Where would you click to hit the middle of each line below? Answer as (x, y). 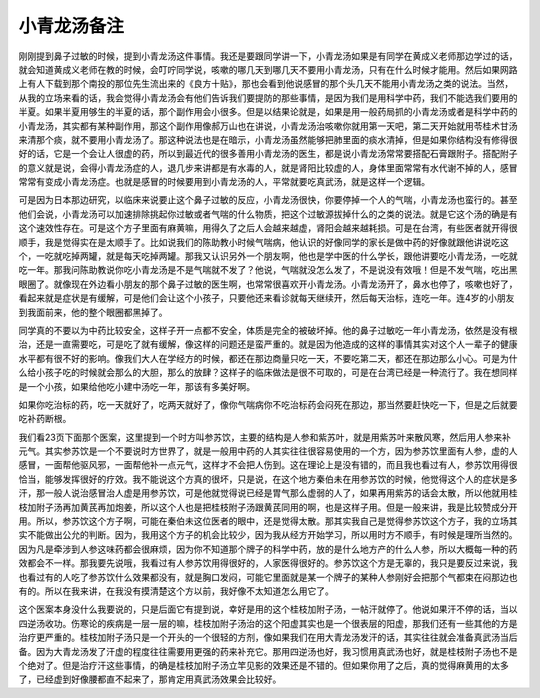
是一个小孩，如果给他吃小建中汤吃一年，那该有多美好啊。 (136, 386)
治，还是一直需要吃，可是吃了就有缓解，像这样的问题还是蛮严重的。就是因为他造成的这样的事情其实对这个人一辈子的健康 (268, 344)
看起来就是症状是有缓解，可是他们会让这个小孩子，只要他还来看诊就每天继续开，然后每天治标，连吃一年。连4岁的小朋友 (266, 298)
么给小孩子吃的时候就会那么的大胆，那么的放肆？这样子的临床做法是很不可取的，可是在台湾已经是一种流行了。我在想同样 (268, 372)
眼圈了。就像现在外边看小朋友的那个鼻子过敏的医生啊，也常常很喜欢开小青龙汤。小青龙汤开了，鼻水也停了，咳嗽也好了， (268, 284)
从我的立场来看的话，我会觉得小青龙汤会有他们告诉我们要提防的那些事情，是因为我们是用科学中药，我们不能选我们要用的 (268, 97)
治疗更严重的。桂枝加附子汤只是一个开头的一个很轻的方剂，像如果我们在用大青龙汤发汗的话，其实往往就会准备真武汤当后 (268, 637)
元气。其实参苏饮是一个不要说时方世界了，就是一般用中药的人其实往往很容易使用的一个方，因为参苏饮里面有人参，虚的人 (268, 451)
